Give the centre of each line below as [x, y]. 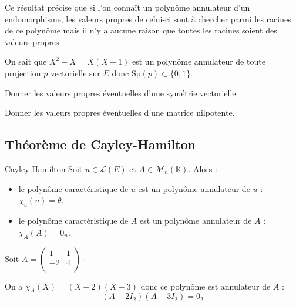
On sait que [26, 61]
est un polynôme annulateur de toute [199, 61]
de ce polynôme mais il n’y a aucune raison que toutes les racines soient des [141, 30]
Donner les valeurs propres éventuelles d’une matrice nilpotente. [120, 112]
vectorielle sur [75, 73]
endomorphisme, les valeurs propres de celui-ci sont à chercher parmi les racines [148, 19]
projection [23, 73]
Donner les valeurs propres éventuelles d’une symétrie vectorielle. [122, 93]
